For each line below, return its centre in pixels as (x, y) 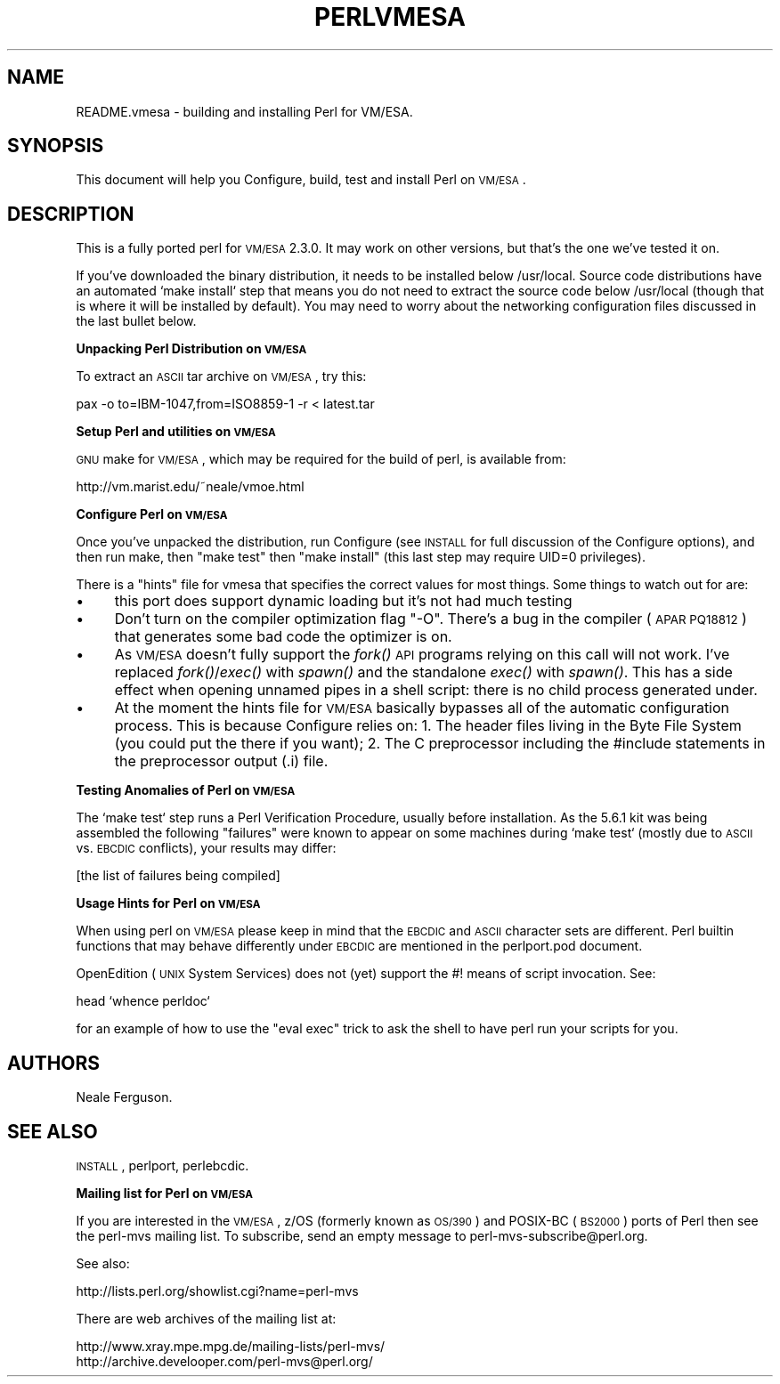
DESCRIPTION (71, 214)
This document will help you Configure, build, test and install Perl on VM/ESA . (301, 180)
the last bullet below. (136, 321)
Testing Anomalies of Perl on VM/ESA (186, 790)
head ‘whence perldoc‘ (143, 1001)
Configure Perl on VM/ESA (152, 514)
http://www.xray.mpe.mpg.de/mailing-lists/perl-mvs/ (231, 1346)
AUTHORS (54, 1063)
